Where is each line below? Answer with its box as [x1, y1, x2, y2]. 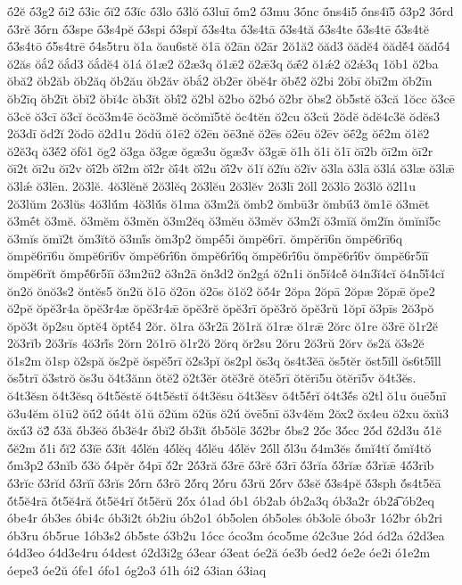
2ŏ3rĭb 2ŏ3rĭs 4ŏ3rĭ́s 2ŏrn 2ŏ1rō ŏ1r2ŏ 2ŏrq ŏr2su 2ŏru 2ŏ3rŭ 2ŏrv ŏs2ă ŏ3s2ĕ [7, 334, 425, 352]
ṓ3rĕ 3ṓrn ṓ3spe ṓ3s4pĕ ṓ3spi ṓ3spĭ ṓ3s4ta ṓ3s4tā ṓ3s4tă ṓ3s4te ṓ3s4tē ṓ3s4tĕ [7, 19, 429, 37]
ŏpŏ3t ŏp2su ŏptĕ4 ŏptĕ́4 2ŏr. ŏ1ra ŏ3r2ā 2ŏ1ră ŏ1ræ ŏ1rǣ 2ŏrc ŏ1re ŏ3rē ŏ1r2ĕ [7, 316, 439, 334]
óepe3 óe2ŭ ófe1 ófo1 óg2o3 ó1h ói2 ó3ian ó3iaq [7, 561, 267, 579]
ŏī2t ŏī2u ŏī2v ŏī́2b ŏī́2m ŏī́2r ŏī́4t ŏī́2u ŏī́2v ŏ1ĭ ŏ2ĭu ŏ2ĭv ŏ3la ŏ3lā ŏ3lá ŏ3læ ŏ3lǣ [7, 159, 455, 177]
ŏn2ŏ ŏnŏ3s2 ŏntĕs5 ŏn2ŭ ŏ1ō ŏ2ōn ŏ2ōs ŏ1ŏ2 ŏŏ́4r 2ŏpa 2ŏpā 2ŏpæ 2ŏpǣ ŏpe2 [7, 281, 435, 300]
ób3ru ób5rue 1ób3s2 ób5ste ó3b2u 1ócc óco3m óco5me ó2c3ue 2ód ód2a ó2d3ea [7, 525, 445, 544]
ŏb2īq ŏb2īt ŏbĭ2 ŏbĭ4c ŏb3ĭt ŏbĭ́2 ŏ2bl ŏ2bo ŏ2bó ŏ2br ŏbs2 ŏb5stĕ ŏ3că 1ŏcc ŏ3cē [7, 88, 455, 107]
